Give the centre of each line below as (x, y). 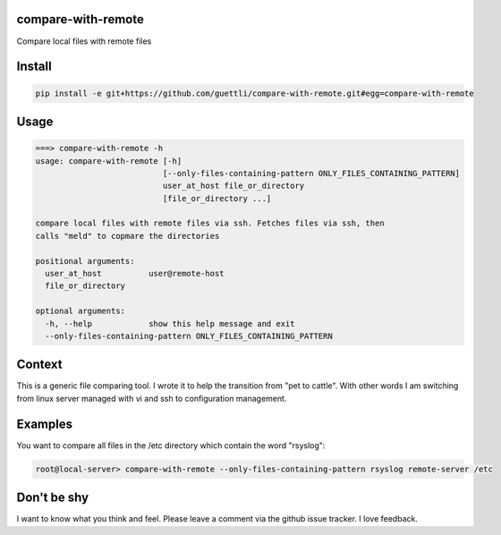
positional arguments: (85, 261)
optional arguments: (80, 311)
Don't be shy (53, 498)
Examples (45, 424)
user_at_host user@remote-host (135, 274)
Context (39, 365)
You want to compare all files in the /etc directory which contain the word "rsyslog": (171, 445)
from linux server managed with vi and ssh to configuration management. (152, 398)
